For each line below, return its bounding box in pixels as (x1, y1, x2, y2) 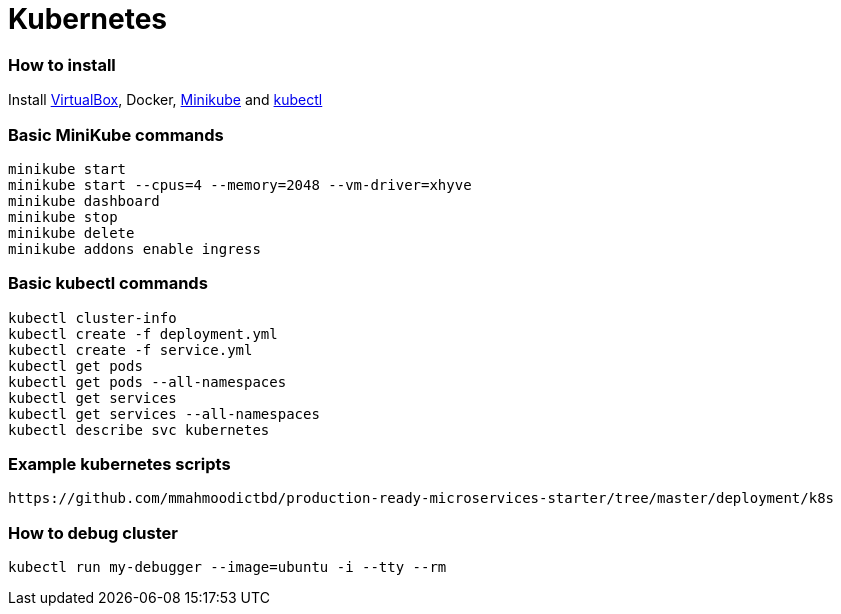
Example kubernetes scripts (8, 454, 231, 474)
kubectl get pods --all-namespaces (8, 373, 287, 390)
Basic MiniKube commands (8, 124, 224, 145)
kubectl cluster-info (8, 309, 177, 326)
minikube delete (8, 224, 135, 241)
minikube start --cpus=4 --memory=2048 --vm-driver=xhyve (8, 176, 472, 193)
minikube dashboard (8, 192, 160, 209)
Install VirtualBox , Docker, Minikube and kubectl (8, 91, 323, 109)
